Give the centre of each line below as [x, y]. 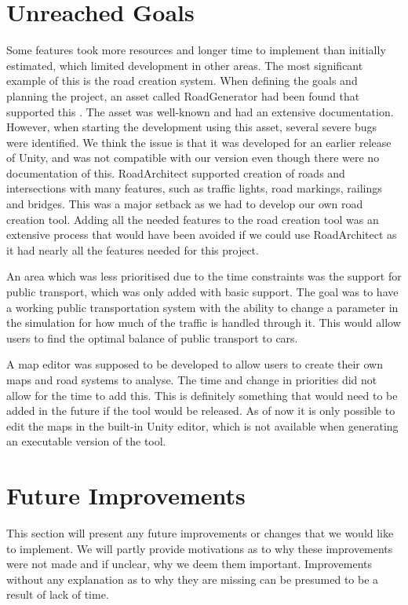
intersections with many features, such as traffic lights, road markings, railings [194, 188]
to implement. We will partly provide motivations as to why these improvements [200, 548]
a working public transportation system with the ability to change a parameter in [202, 307]
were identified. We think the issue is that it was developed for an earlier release [199, 142]
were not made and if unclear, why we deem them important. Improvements [189, 564]
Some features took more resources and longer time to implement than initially [196, 50]
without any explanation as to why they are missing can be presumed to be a [193, 579]
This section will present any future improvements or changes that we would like [200, 533]
